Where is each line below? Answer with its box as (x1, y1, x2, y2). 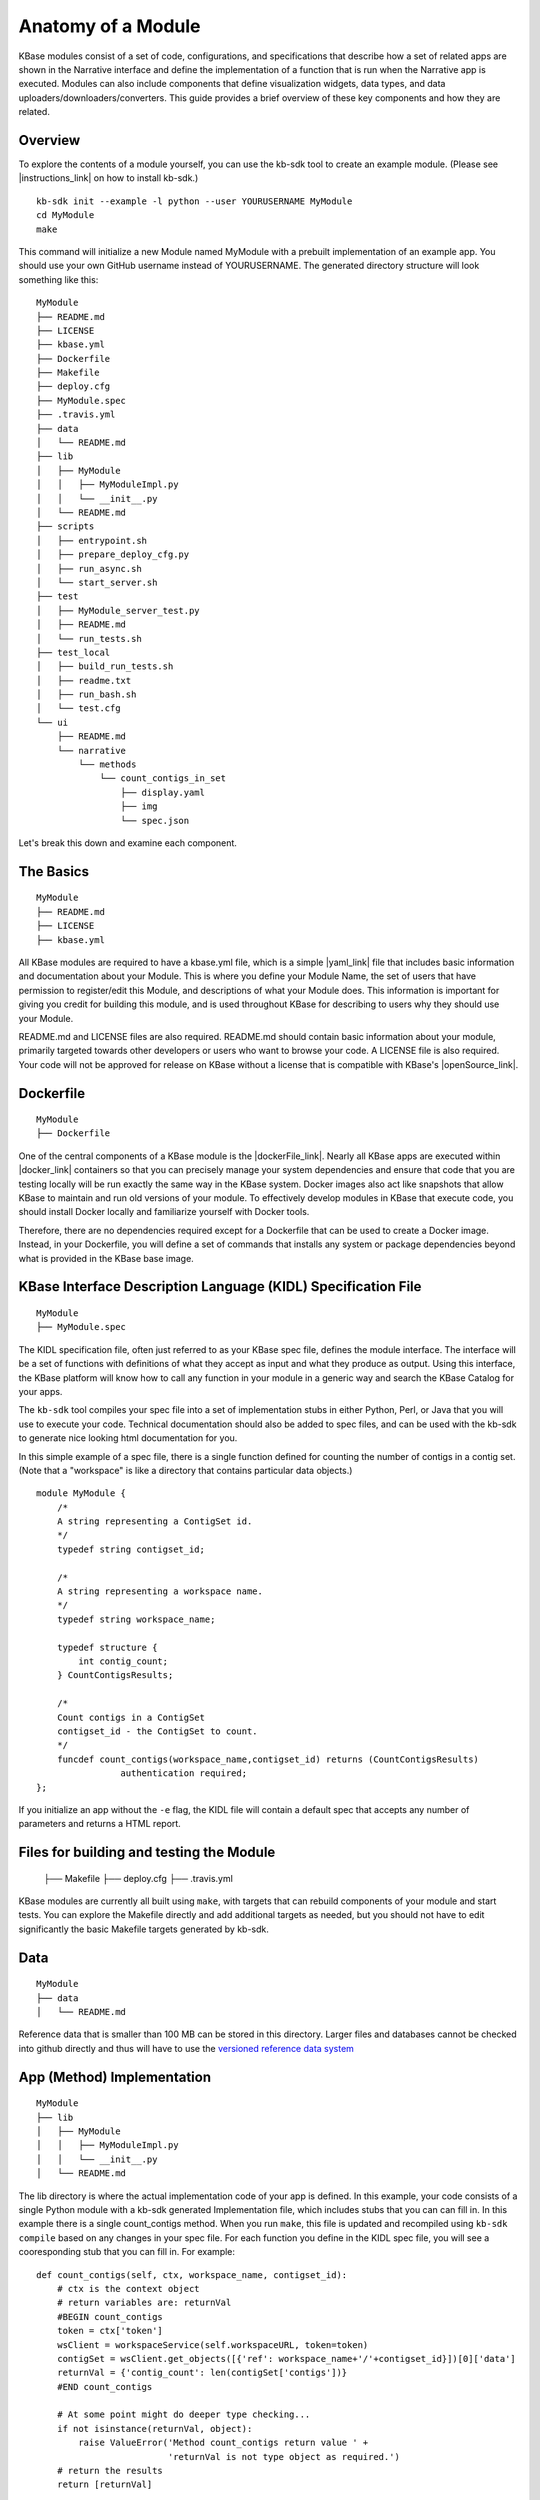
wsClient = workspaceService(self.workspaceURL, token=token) (56, 2339, 369, 2350)
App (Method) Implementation (18, 2068, 212, 2085)
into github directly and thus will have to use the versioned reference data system (18, 2042, 355, 2054)
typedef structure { (56, 1641, 158, 1653)
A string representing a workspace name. (56, 1586, 264, 1597)
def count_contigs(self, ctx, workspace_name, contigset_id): (36, 2269, 348, 2280)
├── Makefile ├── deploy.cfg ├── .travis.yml (43, 1872, 234, 1884)
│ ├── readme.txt (36, 675, 132, 686)
